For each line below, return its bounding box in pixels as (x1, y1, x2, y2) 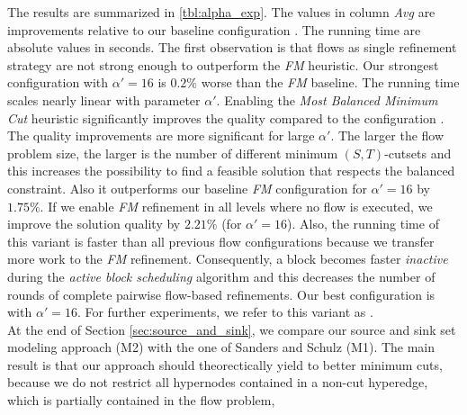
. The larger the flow (330, 126, 445, 145)
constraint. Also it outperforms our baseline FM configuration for (7, 178, 367, 197)
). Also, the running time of (287, 214, 439, 233)
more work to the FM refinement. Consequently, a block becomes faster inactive (7, 249, 448, 268)
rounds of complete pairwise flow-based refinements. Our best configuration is (7, 284, 436, 303)
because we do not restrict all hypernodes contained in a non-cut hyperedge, (7, 373, 428, 392)
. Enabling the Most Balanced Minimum (216, 90, 438, 109)
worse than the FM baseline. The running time (201, 73, 460, 92)
